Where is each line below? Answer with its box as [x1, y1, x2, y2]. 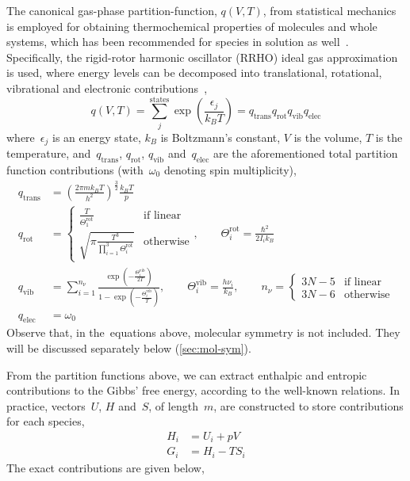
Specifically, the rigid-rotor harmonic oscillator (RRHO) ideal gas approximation [6, 48, 398, 65]
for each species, [6, 413, 85, 429]
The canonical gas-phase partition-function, [6, 2, 217, 18]
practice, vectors [6, 397, 86, 414]
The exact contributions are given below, [6, 459, 205, 475]
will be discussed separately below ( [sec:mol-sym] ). [6, 339, 251, 356]
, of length [148, 397, 198, 414]
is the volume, [293, 128, 362, 145]
